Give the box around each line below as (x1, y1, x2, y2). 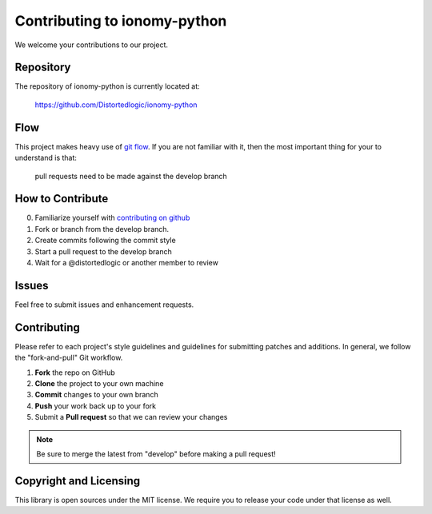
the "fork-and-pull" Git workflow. (14, 353, 123, 363)
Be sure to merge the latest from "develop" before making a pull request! (36, 448, 276, 459)
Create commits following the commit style (34, 236, 176, 245)
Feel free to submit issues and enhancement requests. (14, 300, 194, 309)
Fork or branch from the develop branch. (34, 224, 170, 233)
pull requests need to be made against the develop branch (34, 171, 227, 181)
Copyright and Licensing (14, 474, 141, 488)
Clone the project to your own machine (34, 378, 164, 388)
